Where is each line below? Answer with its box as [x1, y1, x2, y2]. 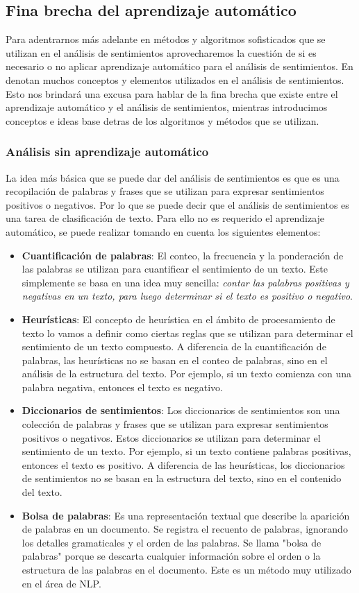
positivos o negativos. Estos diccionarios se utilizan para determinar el [22, 430, 321, 445]
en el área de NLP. [22, 576, 101, 590]
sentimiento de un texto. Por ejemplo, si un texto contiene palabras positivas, [22, 444, 351, 458]
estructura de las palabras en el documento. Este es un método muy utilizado [22, 562, 351, 577]
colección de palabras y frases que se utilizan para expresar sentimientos [22, 417, 328, 431]
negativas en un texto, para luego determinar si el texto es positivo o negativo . [22, 289, 353, 303]
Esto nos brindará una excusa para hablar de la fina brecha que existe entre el [6, 86, 338, 101]
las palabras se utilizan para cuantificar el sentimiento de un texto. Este [22, 261, 328, 276]
